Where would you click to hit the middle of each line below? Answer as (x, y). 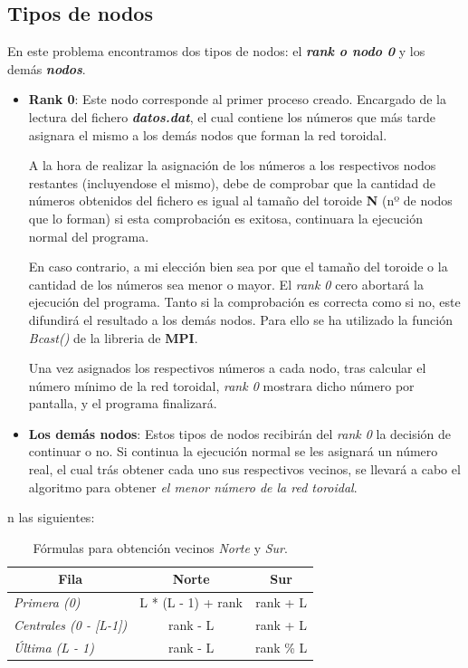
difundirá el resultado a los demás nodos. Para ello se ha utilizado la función (240, 319)
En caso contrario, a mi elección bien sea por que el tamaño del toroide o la (238, 267)
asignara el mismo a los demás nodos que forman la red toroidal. (208, 134)
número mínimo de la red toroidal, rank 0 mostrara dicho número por (221, 385)
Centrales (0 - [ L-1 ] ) (71, 625)
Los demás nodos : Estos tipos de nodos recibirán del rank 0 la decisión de (240, 433)
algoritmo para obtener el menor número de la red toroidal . (193, 487)
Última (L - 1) (54, 647)
